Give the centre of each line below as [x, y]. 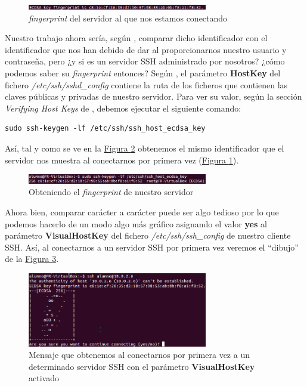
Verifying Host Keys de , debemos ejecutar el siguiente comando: [123, 108]
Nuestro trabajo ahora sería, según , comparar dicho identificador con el [136, 38]
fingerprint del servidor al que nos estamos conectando [128, 18]
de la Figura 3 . [32, 259]
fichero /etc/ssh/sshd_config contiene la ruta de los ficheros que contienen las [146, 84]
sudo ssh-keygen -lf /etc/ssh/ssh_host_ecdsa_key [105, 129]
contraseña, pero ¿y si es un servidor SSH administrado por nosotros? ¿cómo [145, 61]
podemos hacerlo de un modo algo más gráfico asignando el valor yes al [136, 223]
